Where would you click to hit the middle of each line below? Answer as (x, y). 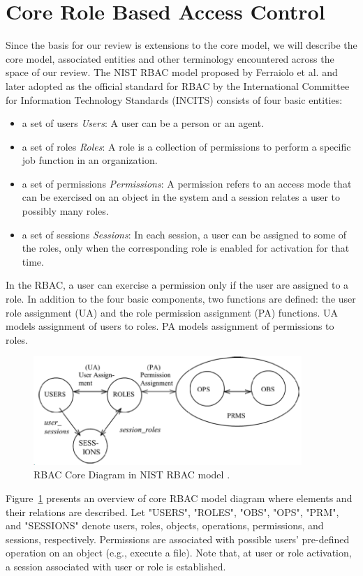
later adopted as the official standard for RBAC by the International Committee (178, 85)
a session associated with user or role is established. (116, 566)
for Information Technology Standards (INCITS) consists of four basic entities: (174, 99)
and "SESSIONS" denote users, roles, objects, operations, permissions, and (165, 525)
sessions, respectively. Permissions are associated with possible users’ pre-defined (178, 539)
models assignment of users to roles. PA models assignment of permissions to (170, 326)
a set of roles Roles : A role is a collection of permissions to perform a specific (186, 146)
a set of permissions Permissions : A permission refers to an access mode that (187, 183)
